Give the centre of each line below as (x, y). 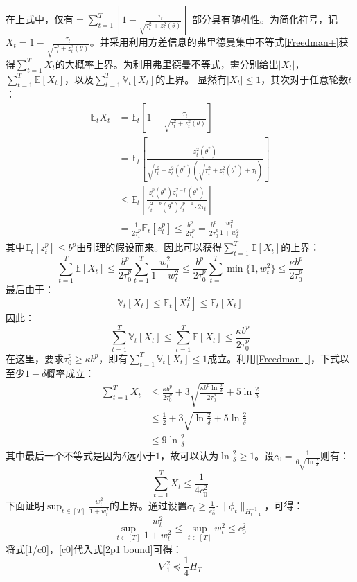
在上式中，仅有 (40, 19)
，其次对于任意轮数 (305, 79)
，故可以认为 (190, 455)
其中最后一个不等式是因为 (64, 455)
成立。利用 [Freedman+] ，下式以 (279, 358)
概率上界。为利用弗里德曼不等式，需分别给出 (176, 63)
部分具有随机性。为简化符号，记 (265, 19)
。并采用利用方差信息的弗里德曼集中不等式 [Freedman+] (214, 42)
